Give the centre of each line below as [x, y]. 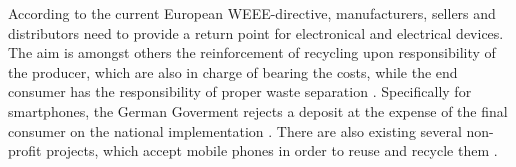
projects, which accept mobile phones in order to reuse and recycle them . [272, 150]
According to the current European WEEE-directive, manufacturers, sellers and [252, 13]
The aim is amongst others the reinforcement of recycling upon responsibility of [252, 52]
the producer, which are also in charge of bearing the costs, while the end [233, 71]
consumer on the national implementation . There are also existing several [235, 130]
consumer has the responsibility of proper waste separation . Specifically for [240, 91]
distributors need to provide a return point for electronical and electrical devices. [256, 32]
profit [25, 150]
